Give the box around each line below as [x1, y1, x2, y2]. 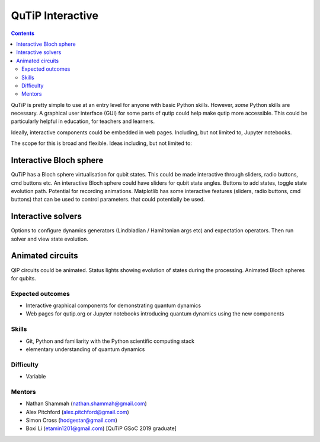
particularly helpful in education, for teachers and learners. [11, 118, 155, 125]
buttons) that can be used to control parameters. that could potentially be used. [11, 196, 205, 203]
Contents [11, 30, 35, 37]
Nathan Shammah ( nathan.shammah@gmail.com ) [25, 400, 148, 407]
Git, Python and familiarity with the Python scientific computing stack [25, 337, 195, 345]
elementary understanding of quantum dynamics [25, 345, 145, 353]
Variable [25, 373, 46, 380]
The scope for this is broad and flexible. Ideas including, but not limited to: [11, 140, 193, 147]
